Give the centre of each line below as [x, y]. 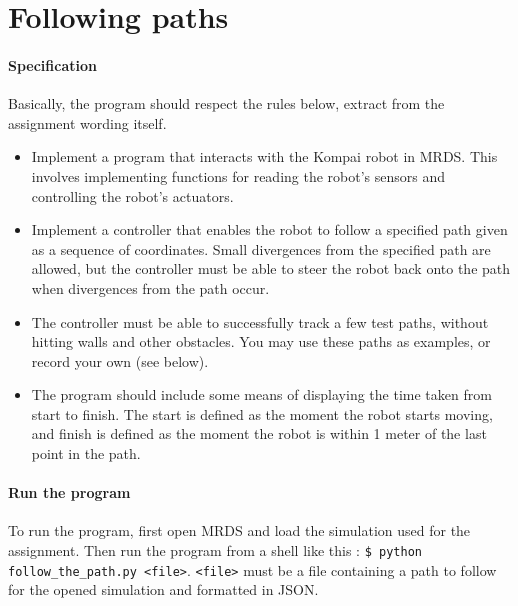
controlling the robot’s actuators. [132, 195]
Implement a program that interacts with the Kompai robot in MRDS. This [264, 156]
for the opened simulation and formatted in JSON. [163, 589]
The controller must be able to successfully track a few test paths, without [260, 321]
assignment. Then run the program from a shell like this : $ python [215, 550]
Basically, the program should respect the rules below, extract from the [226, 103]
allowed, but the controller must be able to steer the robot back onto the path [271, 268]
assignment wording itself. [87, 122]
